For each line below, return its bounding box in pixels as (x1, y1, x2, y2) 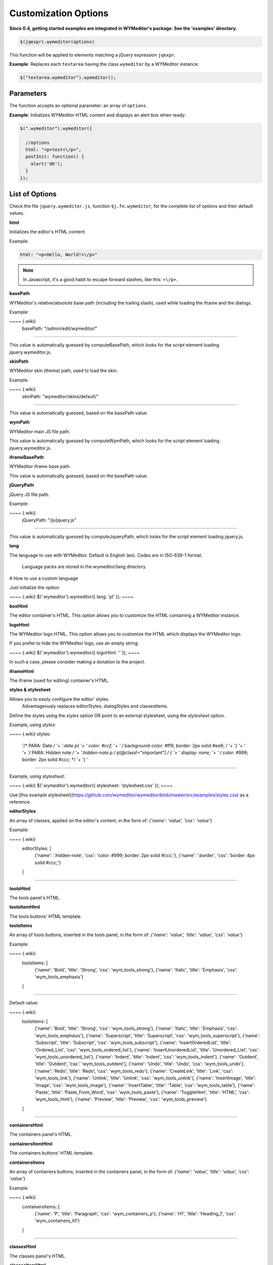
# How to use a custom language (9, 575, 78, 581)
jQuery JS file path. (9, 491, 50, 497)
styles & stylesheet (9, 687, 51, 693)
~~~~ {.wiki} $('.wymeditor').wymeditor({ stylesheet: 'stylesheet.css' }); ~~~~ (9, 782, 173, 789)
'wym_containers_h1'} (34, 1217, 80, 1224)
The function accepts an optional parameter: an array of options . (9, 103, 148, 109)
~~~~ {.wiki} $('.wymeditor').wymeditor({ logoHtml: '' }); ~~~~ (9, 649, 140, 655)
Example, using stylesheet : (9, 773, 66, 779)
